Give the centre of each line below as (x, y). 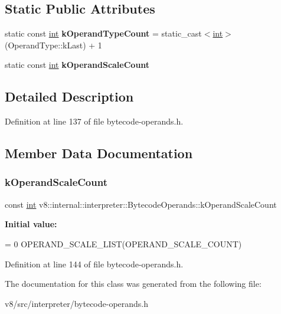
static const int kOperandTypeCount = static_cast (103, 33)
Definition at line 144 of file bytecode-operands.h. (94, 264)
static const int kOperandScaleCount (77, 65)
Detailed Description (69, 97)
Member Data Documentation (99, 153)
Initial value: (31, 224)
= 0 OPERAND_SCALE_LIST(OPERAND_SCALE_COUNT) (123, 243)
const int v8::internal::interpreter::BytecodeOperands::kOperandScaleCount (141, 204)
